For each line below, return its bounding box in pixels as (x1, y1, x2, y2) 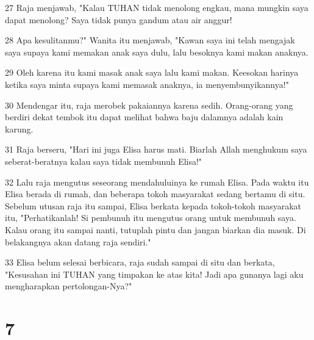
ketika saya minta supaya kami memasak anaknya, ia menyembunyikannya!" (5, 78, 289, 90)
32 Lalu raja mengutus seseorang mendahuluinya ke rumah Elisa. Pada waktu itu (5, 175, 309, 188)
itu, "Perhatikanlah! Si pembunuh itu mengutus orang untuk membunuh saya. (5, 211, 296, 224)
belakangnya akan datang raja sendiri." (5, 235, 151, 248)
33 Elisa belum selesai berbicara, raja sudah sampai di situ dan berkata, (5, 256, 275, 269)
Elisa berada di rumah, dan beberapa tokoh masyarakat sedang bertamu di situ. (5, 187, 305, 200)
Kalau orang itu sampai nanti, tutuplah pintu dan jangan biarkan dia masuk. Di (5, 223, 306, 236)
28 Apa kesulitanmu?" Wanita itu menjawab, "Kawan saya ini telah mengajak (5, 34, 295, 46)
